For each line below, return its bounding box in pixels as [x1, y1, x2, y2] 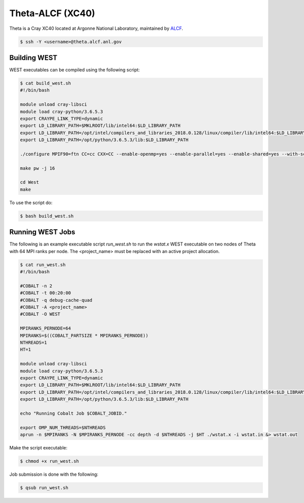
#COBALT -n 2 [20, 283, 53, 288]
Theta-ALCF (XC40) [9, 8, 96, 19]
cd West [20, 180, 39, 185]
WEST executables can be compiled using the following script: [9, 67, 140, 73]
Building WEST [9, 53, 58, 62]
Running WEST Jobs [9, 228, 75, 236]
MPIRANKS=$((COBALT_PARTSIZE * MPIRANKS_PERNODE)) [20, 332, 149, 339]
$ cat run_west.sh [20, 262, 66, 268]
